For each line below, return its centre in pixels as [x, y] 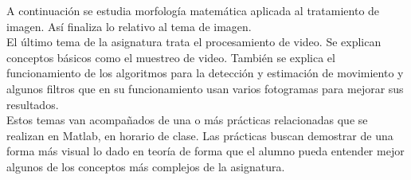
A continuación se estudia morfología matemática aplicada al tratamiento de [193, 10]
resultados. [33, 104]
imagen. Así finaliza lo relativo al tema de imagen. [129, 26]
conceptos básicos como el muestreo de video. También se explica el [171, 57]
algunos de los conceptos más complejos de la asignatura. [146, 166]
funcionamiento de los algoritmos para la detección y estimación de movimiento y [205, 73]
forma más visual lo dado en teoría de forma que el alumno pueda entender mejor [205, 151]
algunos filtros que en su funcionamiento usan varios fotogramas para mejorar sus [205, 88]
